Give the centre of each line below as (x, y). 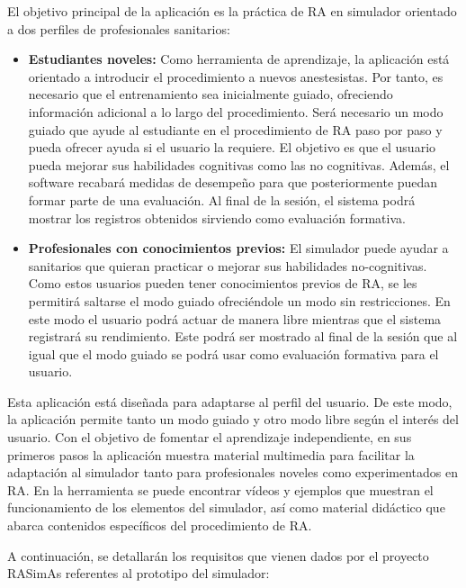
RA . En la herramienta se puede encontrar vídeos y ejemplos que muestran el (220, 489)
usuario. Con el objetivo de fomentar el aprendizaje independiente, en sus (210, 437)
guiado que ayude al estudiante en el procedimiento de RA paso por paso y (235, 129)
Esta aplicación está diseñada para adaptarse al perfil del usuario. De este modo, (230, 401)
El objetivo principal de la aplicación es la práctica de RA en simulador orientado (232, 11)
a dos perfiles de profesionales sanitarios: (119, 28)
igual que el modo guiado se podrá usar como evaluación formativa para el (233, 353)
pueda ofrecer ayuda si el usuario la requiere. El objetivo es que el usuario (232, 147)
